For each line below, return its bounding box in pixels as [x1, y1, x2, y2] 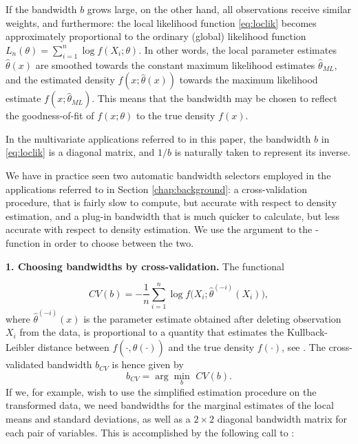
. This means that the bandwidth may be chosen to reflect [92, 91, 337, 105]
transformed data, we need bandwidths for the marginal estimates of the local [6, 398, 334, 412]
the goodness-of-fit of [6, 108, 94, 123]
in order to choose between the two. [43, 235, 194, 250]
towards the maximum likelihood [179, 72, 318, 87]
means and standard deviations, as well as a [6, 412, 191, 426]
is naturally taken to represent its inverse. [174, 145, 350, 159]
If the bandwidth [6, 2, 77, 16]
